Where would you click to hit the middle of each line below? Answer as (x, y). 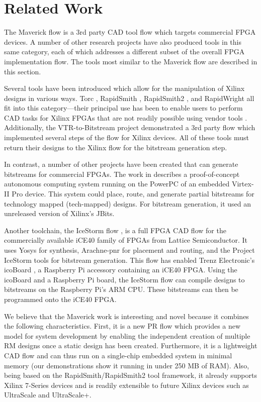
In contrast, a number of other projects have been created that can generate (121, 164)
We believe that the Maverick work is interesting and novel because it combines (126, 316)
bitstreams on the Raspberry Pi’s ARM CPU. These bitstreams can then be (121, 289)
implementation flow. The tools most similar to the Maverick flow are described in (131, 61)
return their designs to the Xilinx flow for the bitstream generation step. (116, 147)
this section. (23, 71)
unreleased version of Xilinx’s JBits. (59, 213)
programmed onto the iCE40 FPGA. (60, 299)
